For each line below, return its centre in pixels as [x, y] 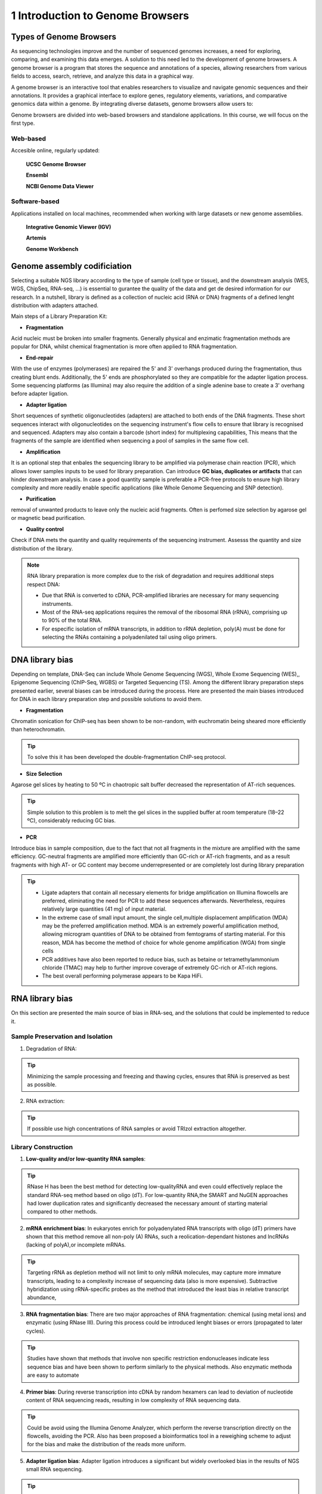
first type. [23, 123]
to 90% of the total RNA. [72, 620]
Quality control [45, 529]
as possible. [42, 1085]
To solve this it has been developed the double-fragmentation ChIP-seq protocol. [127, 757]
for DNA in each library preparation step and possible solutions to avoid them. [106, 699]
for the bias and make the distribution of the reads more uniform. [107, 1444]
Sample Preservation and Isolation [62, 1037]
